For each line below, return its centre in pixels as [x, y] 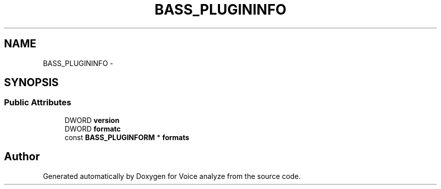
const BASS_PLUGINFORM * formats [127, 137]
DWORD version [92, 120]
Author [22, 157]
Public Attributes [38, 103]
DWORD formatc [93, 129]
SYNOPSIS [31, 83]
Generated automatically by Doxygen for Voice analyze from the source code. [172, 176]
